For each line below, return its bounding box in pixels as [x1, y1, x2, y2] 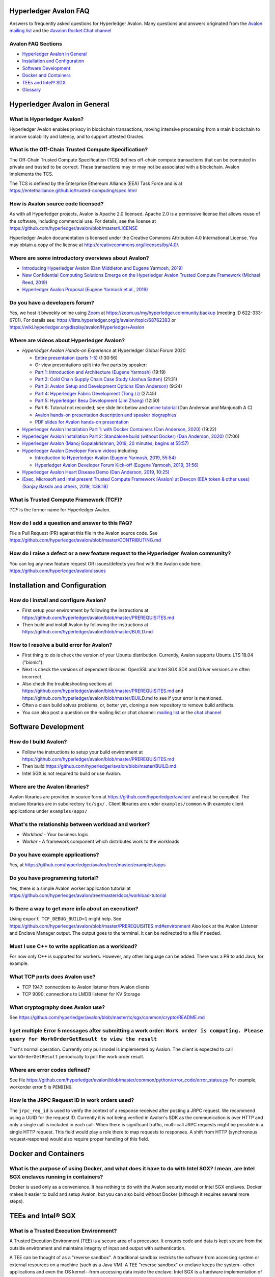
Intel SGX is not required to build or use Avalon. [22, 770, 122, 776]
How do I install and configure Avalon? [9, 597, 106, 604]
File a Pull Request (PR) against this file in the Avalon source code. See [9, 530, 158, 536]
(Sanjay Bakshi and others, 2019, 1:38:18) [22, 483, 108, 489]
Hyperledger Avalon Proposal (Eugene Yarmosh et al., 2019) [22, 287, 148, 293]
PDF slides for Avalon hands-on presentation [35, 419, 129, 425]
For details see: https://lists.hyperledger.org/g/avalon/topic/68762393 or [23, 317, 176, 323]
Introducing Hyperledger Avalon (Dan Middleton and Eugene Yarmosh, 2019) [22, 265, 183, 271]
